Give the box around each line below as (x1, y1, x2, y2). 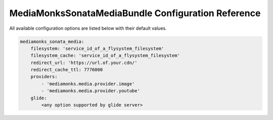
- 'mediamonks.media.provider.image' (41, 81, 135, 87)
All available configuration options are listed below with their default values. (9, 25, 167, 31)
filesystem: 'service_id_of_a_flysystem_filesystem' (30, 45, 164, 51)
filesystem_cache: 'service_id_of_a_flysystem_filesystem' (30, 53, 180, 58)
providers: (30, 74, 58, 80)
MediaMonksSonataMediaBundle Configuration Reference (9, 8, 261, 19)
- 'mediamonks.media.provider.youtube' (41, 88, 140, 94)
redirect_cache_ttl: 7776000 (30, 67, 103, 73)
